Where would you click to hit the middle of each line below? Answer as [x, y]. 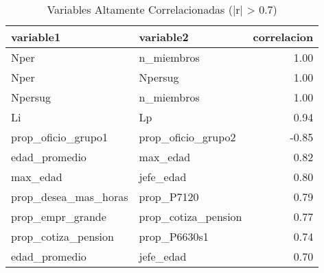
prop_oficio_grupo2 [187, 137]
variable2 [164, 37]
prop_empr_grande [59, 216]
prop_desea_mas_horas [70, 197]
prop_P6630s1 [174, 236]
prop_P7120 [169, 197]
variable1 [36, 37]
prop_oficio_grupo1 [60, 137]
